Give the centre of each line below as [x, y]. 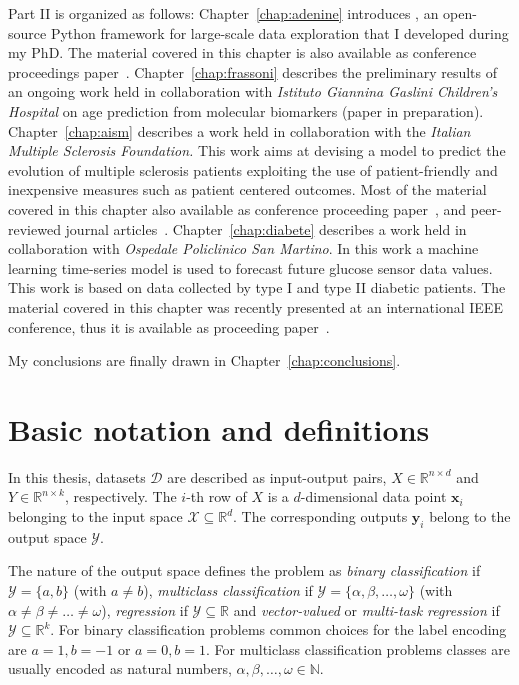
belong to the [470, 516]
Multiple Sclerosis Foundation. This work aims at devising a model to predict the [257, 150]
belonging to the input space [95, 516]
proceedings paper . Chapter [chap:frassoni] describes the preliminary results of [252, 71]
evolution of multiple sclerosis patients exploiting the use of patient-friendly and [253, 169]
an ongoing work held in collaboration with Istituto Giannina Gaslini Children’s [253, 91]
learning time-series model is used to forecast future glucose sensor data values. [250, 267]
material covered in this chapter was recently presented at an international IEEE [255, 306]
